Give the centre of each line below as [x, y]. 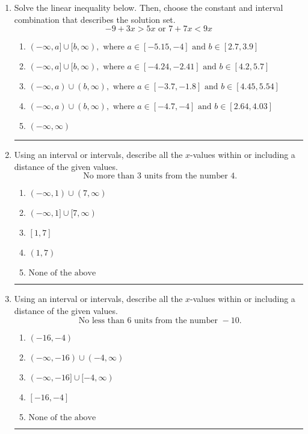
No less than [101, 320]
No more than [109, 176]
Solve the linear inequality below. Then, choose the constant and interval [149, 7]
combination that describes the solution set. [95, 19]
